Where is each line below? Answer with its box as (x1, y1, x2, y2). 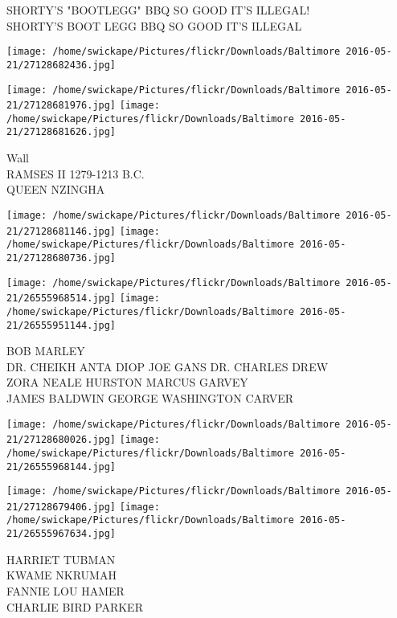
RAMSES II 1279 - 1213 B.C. (6, 165, 145, 182)
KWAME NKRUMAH (6, 567, 117, 583)
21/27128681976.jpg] (6, 100, 117, 112)
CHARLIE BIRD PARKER (6, 598, 143, 615)
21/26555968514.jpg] (6, 293, 117, 305)
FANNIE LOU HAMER (6, 582, 125, 599)
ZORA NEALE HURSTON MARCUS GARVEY (6, 374, 248, 391)
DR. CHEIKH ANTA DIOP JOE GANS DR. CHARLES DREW (6, 358, 329, 374)
